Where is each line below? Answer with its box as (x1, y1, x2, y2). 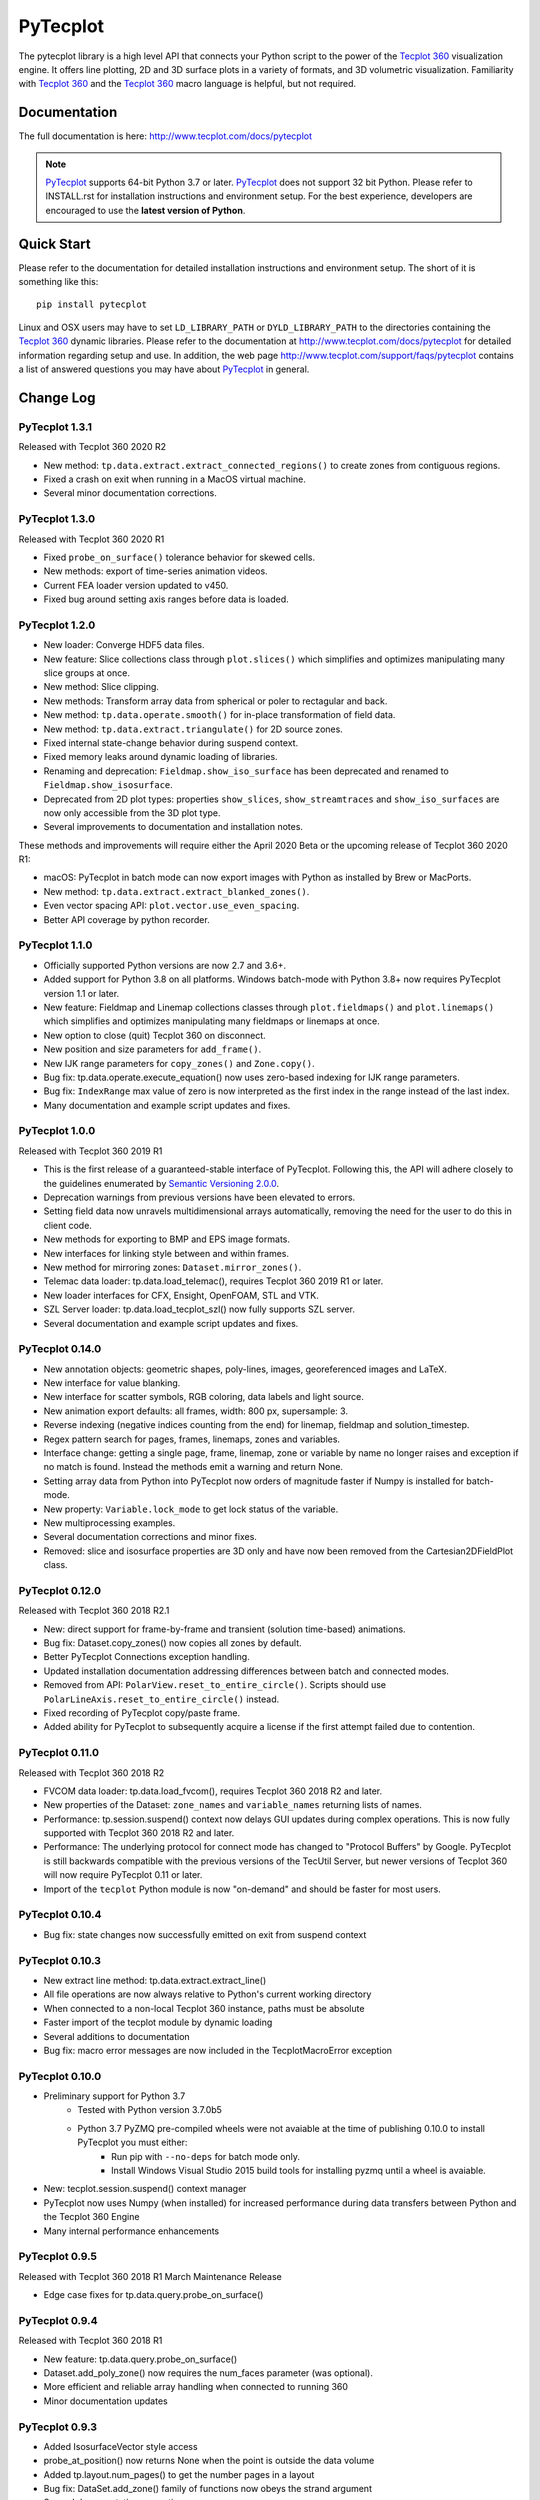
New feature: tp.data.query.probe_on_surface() (43, 2353, 238, 2365)
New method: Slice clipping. (43, 681, 160, 693)
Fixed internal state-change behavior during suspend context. (43, 736, 299, 749)
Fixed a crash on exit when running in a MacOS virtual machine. (43, 473, 307, 485)
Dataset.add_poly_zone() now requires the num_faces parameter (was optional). (43, 2367, 374, 2379)
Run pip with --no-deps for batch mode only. (111, 2150, 300, 2162)
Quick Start (18, 235, 91, 252)
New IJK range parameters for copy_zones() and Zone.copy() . (43, 1057, 315, 1069)
